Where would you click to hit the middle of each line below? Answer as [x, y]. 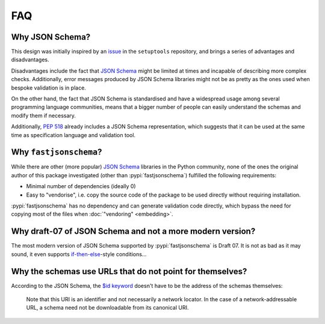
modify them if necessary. [44, 115]
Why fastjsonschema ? [57, 152]
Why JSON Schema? [51, 37]
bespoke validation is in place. [49, 88]
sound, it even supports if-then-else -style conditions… [79, 254]
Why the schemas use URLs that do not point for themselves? [129, 271]
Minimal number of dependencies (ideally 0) [81, 186]
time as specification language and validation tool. [73, 135]
